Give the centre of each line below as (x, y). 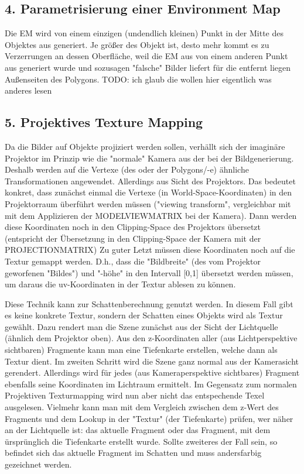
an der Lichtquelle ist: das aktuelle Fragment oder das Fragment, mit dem (138, 430)
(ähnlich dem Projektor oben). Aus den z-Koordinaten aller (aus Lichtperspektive (151, 338)
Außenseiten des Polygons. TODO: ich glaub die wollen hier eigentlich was (138, 79)
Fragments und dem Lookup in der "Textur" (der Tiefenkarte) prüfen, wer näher (149, 418)
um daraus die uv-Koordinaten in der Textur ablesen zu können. (120, 284)
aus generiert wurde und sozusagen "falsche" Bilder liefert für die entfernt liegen (148, 67)
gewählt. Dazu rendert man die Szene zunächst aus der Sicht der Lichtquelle (141, 326)
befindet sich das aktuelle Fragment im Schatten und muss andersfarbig (133, 453)
